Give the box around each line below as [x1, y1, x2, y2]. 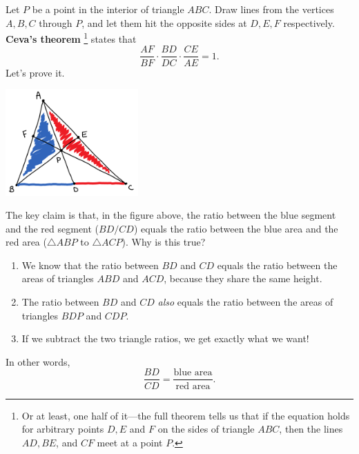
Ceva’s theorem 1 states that [6, 30, 137, 46]
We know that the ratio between [21, 257, 159, 272]
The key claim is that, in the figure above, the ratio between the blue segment [6, 208, 336, 222]
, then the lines [279, 422, 343, 436]
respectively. [283, 15, 335, 30]
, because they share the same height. [164, 271, 322, 286]
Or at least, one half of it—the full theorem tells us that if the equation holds [21, 408, 350, 422]
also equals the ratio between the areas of [157, 295, 333, 309]
